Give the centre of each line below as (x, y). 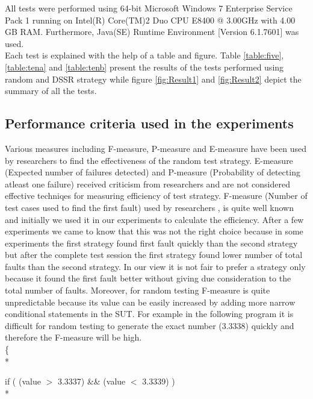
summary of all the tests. (51, 91)
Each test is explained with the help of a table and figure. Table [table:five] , (144, 55)
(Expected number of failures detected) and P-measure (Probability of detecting (153, 172)
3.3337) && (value (91, 381)
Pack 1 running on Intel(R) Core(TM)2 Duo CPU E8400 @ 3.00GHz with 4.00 (150, 20)
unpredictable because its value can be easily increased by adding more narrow (150, 302)
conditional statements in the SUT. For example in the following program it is (149, 314)
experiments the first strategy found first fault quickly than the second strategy (151, 243)
